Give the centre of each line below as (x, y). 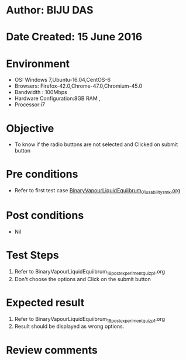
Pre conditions (42, 174)
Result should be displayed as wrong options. (69, 326)
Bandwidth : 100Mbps (41, 92)
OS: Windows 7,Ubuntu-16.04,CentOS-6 (63, 80)
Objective (30, 128)
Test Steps (33, 255)
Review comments (52, 350)
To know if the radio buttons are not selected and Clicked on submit (96, 144)
